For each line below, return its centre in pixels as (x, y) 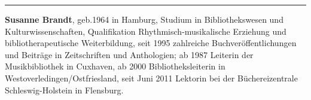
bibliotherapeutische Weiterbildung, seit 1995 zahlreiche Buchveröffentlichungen (151, 43)
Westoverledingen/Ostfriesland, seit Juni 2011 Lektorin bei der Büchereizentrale (151, 78)
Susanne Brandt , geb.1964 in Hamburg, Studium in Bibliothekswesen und (144, 19)
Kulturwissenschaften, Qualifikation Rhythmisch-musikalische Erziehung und (146, 31)
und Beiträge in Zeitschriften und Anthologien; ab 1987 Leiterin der (129, 54)
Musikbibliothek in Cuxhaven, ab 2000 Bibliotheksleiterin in (115, 66)
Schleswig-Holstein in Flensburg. (64, 90)
